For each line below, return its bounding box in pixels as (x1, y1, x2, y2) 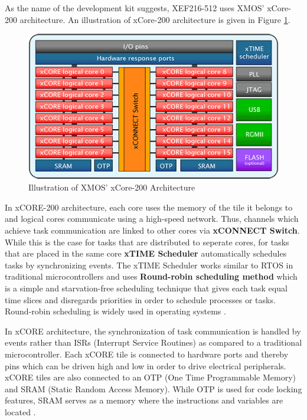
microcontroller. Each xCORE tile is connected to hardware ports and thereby (5, 347, 289, 360)
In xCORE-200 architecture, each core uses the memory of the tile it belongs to (5, 201, 293, 213)
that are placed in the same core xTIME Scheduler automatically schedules (5, 247, 287, 260)
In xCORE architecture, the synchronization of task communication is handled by (5, 324, 301, 337)
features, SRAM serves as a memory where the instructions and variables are (5, 394, 283, 406)
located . (5, 405, 36, 418)
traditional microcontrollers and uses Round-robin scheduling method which (5, 270, 298, 283)
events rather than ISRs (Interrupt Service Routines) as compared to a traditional (5, 336, 302, 349)
